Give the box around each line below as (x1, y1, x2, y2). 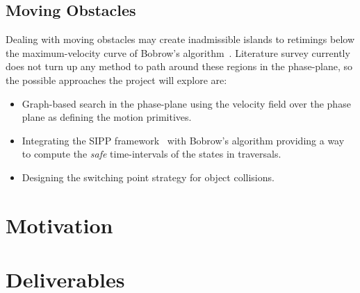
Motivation (6, 210, 113, 239)
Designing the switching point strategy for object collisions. (22, 169, 275, 184)
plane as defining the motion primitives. (22, 110, 192, 124)
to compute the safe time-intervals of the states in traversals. (22, 146, 281, 161)
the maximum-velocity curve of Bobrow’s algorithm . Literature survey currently (6, 45, 350, 60)
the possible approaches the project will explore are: (6, 72, 227, 87)
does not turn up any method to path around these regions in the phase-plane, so (6, 59, 353, 74)
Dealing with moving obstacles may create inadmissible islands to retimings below (6, 32, 355, 47)
